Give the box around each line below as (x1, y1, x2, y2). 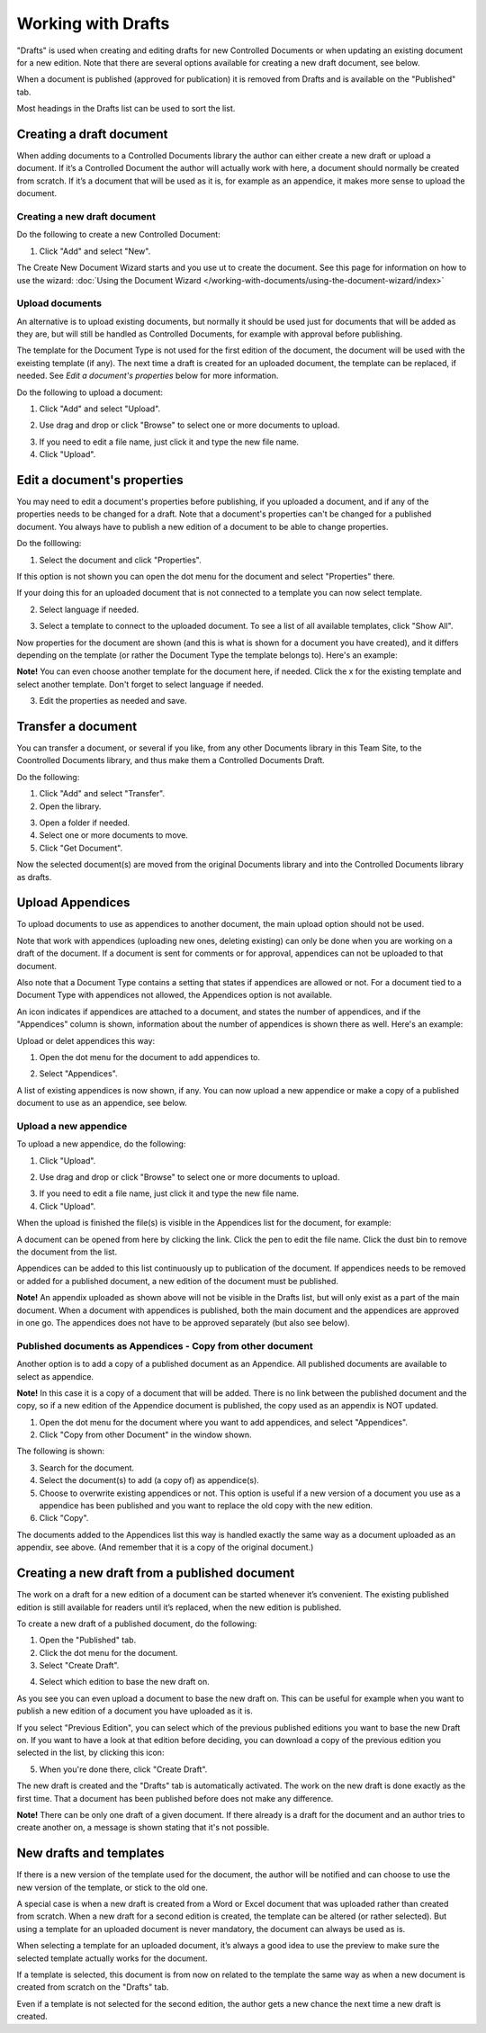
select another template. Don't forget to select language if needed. (16, 679, 265, 689)
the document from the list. (16, 1246, 117, 1257)
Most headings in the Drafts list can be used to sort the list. (16, 103, 236, 114)
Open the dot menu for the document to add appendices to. (39, 1051, 261, 1062)
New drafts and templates (16, 1846, 166, 1861)
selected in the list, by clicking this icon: (16, 1747, 165, 1759)
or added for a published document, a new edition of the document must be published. (16, 1275, 339, 1286)
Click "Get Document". (39, 842, 123, 853)
